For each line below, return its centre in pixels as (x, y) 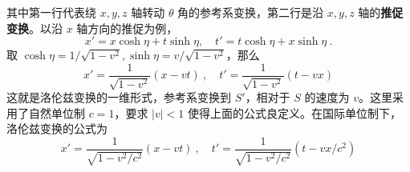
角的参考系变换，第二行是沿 (251, 12)
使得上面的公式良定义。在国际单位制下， (294, 112)
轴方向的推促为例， (127, 28)
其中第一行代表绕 (51, 12)
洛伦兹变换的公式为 (57, 128)
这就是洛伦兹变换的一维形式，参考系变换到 (119, 97)
